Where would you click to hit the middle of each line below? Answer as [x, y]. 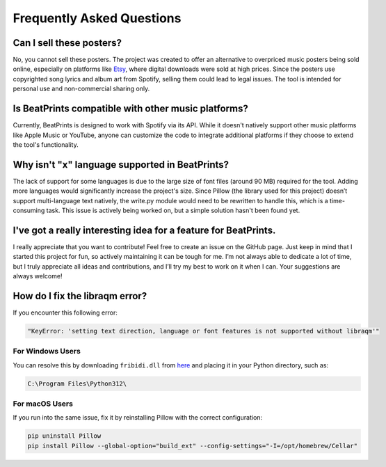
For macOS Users [43, 404]
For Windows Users [47, 351]
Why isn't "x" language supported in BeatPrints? [121, 165]
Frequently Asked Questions [97, 18]
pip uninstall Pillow [64, 436]
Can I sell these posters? [67, 43]
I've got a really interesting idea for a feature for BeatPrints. [144, 230]
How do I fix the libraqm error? [80, 296]
